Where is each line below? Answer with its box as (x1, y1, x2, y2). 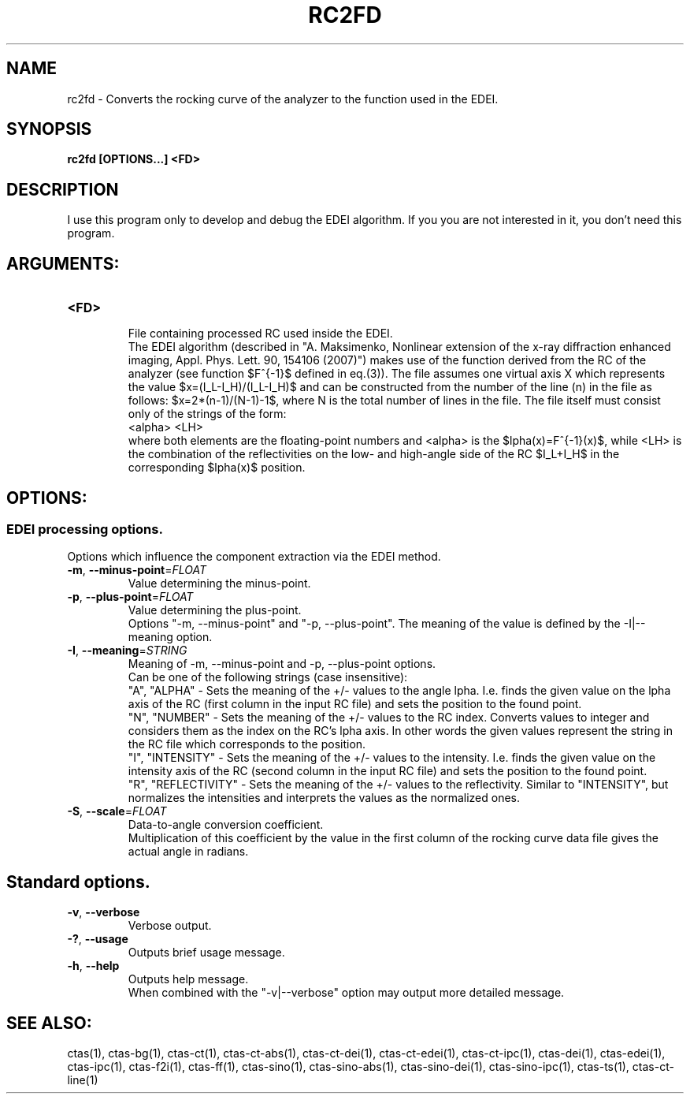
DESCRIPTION (6, 179, 119, 199)
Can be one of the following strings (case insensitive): (128, 670, 408, 684)
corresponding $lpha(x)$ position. (128, 461, 306, 475)
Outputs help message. (128, 972, 249, 986)
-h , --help (67, 959, 120, 973)
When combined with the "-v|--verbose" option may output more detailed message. (128, 986, 565, 1000)
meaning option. (128, 630, 213, 644)
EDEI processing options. (6, 520, 163, 537)
